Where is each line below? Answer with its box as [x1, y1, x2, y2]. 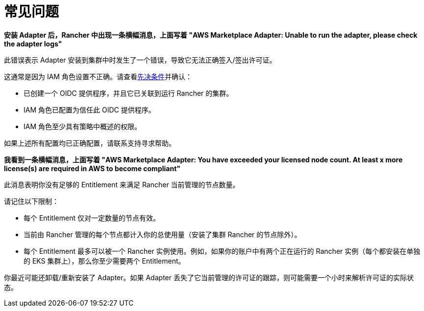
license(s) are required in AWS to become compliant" [4, 164, 181, 173]
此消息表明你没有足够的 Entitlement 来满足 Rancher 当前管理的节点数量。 [4, 180, 240, 189]
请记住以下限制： [4, 197, 59, 205]
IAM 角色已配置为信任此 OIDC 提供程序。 [24, 105, 155, 114]
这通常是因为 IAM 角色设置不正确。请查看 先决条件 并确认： [4, 72, 192, 81]
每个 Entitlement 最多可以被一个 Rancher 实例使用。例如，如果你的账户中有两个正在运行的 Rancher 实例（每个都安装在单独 [24, 246, 421, 255]
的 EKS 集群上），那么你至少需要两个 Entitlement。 [24, 256, 185, 265]
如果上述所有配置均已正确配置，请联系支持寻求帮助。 [4, 138, 175, 147]
